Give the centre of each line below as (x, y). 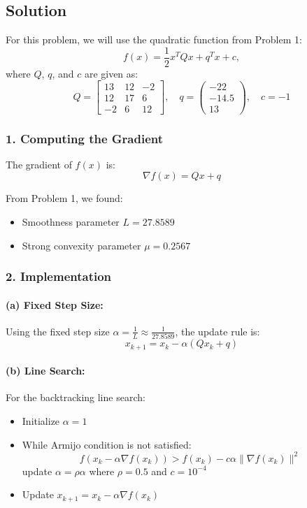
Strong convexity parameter (81, 245)
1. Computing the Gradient (85, 138)
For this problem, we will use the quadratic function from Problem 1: (154, 39)
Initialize (41, 421)
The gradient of (39, 164)
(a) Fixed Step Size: (55, 304)
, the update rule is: (217, 331)
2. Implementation (59, 276)
